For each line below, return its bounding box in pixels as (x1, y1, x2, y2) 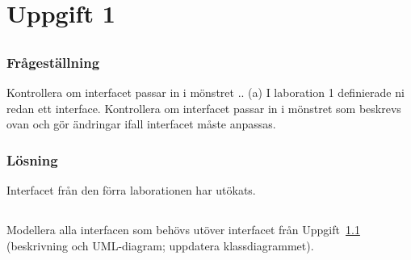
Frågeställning (6, 52, 100, 72)
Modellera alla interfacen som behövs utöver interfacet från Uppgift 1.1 (6, 221, 360, 238)
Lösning (6, 149, 58, 170)
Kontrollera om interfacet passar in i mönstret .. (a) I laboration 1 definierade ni (6, 84, 405, 101)
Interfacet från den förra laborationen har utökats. (6, 182, 256, 199)
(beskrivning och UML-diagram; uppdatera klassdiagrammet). (6, 237, 314, 254)
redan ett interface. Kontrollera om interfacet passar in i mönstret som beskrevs (6, 99, 401, 116)
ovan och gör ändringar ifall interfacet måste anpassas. (6, 115, 276, 132)
